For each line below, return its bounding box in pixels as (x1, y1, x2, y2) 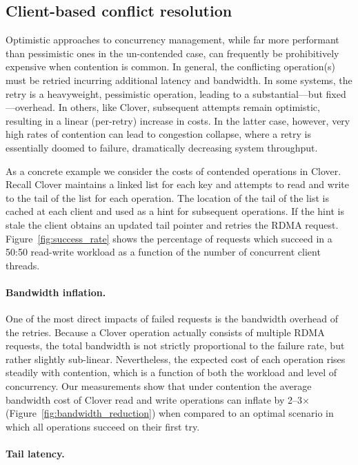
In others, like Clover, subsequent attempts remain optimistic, (58, 100, 320, 114)
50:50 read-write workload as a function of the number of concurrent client (6, 245, 321, 259)
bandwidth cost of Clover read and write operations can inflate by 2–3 (6, 392, 303, 406)
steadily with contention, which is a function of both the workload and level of (6, 365, 337, 380)
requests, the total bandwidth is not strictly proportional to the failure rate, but (6, 338, 345, 353)
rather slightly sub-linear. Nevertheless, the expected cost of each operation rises (6, 351, 346, 366)
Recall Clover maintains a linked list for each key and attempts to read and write (6, 177, 349, 192)
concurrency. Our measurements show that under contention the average (6, 379, 312, 393)
